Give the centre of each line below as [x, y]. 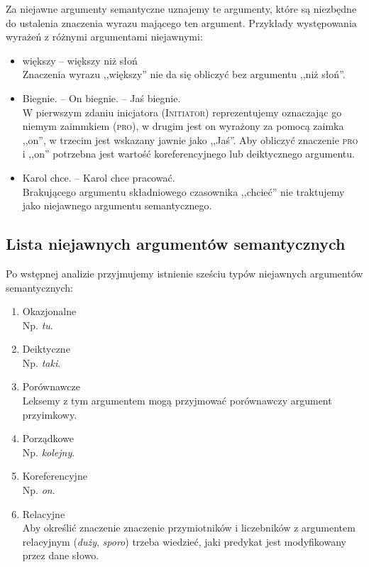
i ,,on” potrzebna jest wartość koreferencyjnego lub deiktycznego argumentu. [188, 154]
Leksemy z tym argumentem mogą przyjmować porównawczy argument [177, 401]
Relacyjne [44, 513]
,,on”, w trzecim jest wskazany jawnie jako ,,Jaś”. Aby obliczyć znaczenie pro [190, 139]
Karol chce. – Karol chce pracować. [99, 177]
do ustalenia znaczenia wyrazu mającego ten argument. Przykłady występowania [181, 22]
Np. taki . [42, 362]
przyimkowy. [50, 414]
